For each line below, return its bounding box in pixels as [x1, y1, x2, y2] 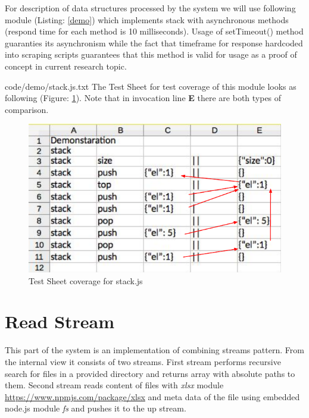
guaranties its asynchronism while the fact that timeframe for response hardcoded [5, 36, 303, 49]
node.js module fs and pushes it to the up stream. [5, 402, 186, 414]
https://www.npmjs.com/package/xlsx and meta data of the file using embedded [5, 390, 300, 403]
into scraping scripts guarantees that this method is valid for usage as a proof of [5, 48, 297, 61]
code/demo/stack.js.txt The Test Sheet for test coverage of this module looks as [5, 80, 296, 92]
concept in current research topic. [5, 59, 127, 72]
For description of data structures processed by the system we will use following [5, 2, 296, 14]
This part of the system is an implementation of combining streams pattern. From [5, 344, 304, 356]
